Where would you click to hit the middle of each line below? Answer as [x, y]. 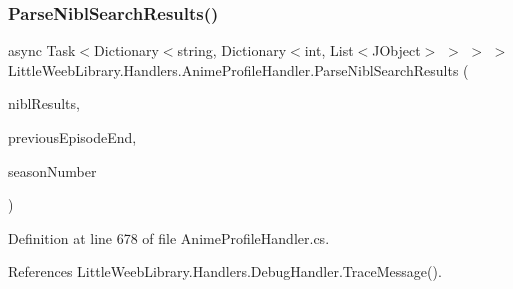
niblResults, [44, 103]
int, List [329, 50]
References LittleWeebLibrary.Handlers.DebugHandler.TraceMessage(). [225, 271]
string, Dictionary [232, 50]
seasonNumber [52, 170]
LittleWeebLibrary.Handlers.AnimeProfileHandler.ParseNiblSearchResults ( [238, 69]
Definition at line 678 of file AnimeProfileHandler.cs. [169, 237]
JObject [396, 50]
